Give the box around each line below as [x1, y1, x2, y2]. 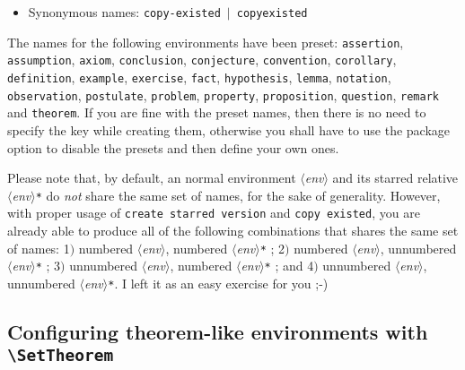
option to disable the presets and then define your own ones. [7, 138, 339, 157]
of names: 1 [7, 238, 70, 257]
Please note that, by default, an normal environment [7, 168, 296, 187]
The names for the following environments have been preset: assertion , [7, 32, 404, 51]
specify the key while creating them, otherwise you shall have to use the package [7, 120, 451, 139]
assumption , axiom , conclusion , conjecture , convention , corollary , [7, 50, 397, 69]
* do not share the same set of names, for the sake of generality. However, [35, 185, 441, 204]
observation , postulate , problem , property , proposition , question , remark [7, 85, 439, 104]
